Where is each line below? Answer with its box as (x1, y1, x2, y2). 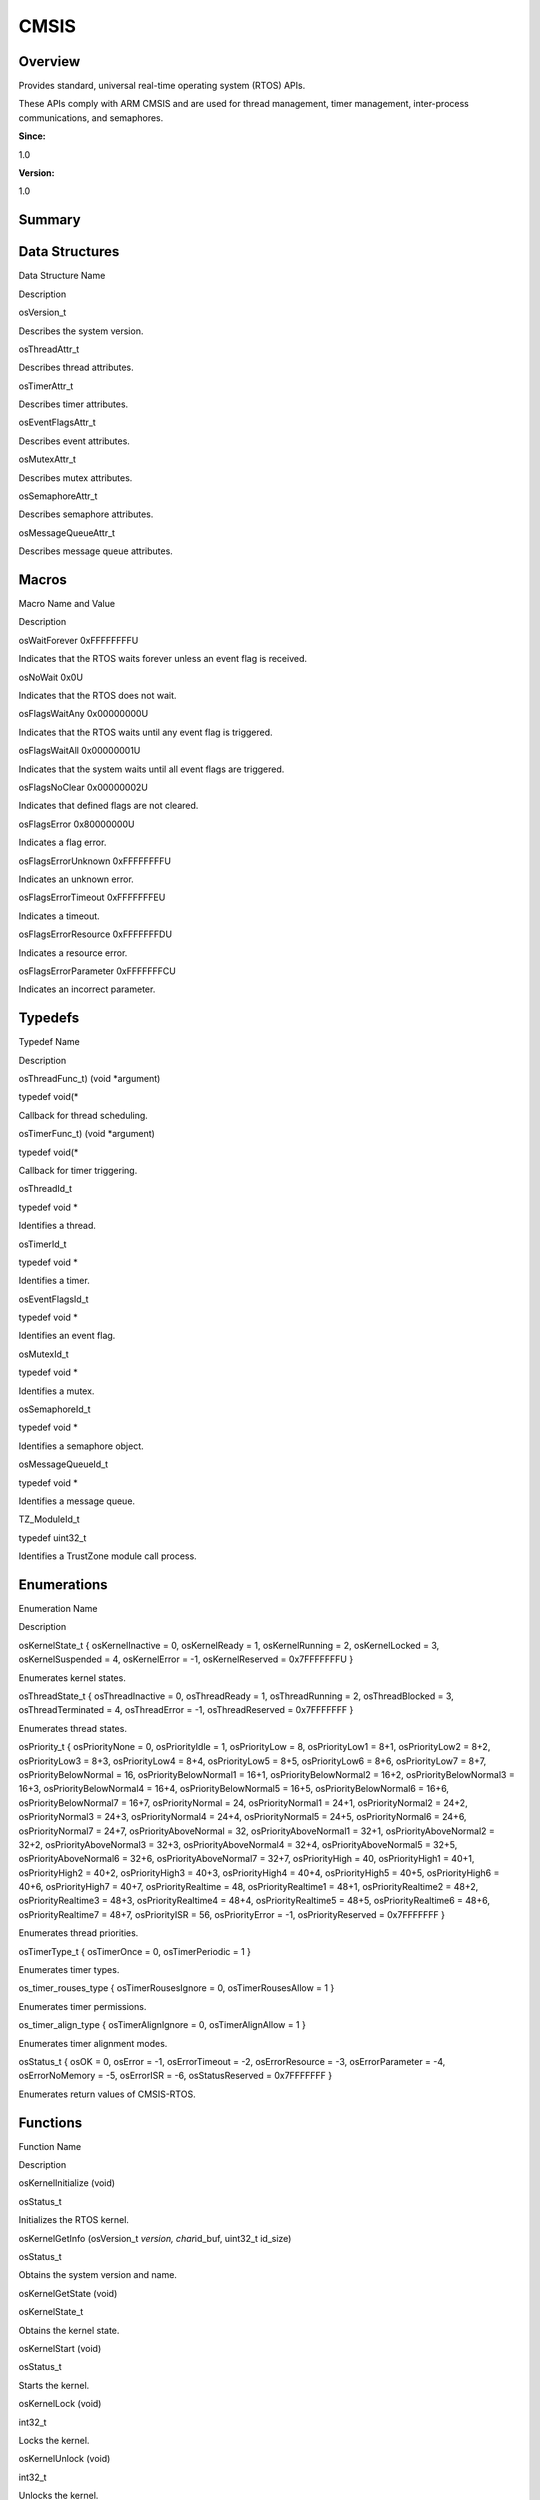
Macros (18, 571, 67, 588)
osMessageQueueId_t (18, 1458, 109, 1470)
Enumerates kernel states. (18, 1671, 127, 1684)
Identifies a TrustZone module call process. (18, 1550, 197, 1562)
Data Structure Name (18, 270, 106, 282)
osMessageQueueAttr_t (18, 526, 115, 539)
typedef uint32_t (18, 1531, 87, 1544)
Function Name (18, 2140, 82, 2152)
